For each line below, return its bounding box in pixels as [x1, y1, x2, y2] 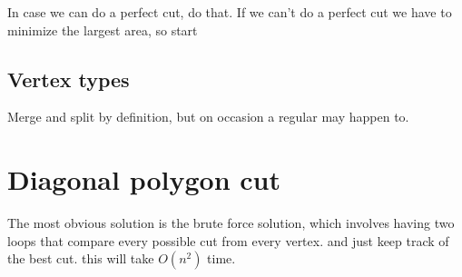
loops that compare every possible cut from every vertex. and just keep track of [7, 231, 449, 250]
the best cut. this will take [7, 249, 154, 268]
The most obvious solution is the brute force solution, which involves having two [7, 213, 455, 232]
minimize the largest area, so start [7, 20, 198, 39]
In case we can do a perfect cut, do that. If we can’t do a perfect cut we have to [7, 3, 452, 21]
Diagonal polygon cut [7, 161, 281, 198]
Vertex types [7, 64, 130, 93]
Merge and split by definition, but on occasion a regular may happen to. [7, 107, 409, 126]
